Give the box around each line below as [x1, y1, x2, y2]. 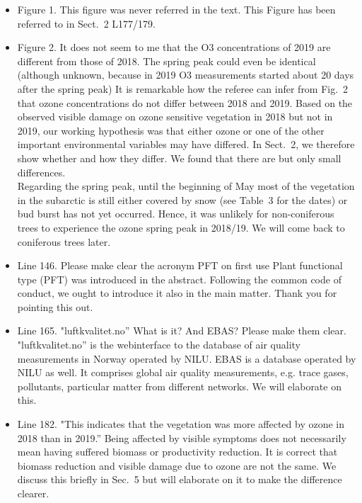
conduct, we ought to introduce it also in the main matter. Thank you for [17, 286, 337, 300]
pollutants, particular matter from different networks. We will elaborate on [17, 378, 341, 393]
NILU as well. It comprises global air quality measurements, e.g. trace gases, [17, 365, 349, 380]
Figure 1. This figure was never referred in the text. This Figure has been [17, 2, 336, 16]
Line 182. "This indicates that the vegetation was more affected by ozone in [17, 417, 344, 431]
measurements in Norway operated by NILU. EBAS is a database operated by [17, 351, 356, 366]
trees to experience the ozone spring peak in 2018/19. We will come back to [17, 220, 345, 234]
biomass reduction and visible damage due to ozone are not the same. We [17, 458, 337, 473]
